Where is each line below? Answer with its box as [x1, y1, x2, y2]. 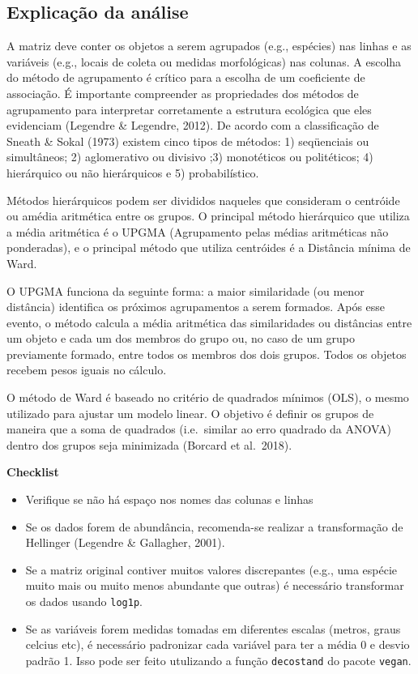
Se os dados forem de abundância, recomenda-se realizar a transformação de [25, 518, 403, 535]
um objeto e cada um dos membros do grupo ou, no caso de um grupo [6, 330, 356, 347]
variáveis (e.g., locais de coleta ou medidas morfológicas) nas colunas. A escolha [6, 53, 402, 70]
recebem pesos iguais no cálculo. [6, 361, 167, 378]
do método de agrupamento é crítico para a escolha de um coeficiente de [6, 69, 365, 86]
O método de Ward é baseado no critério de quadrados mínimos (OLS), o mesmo [6, 389, 409, 406]
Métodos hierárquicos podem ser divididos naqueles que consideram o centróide [6, 191, 400, 208]
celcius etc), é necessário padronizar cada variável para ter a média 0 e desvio [25, 636, 410, 653]
